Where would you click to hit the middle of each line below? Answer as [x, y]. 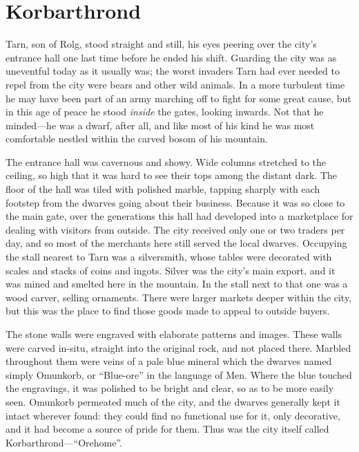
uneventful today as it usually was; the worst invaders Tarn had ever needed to [173, 71]
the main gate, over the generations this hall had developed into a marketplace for [179, 216]
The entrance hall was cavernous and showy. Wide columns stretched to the [166, 161]
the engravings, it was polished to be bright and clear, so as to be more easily [170, 388]
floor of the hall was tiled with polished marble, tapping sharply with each [163, 189]
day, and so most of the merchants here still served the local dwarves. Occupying [176, 243]
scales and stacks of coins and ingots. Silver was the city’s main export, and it [171, 270]
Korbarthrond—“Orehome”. [64, 442]
